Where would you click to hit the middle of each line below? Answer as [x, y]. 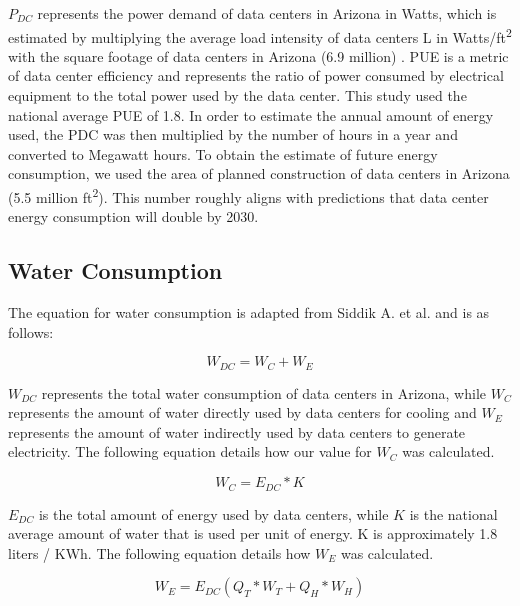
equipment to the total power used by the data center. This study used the [237, 95]
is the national [453, 513]
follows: [31, 331]
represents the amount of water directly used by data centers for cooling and [242, 412]
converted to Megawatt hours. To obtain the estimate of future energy [223, 153]
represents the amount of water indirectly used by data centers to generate [237, 431]
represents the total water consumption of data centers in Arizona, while [264, 392]
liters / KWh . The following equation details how [159, 552]
